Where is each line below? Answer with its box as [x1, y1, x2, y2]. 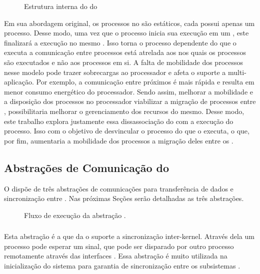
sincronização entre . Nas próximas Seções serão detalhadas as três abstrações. [4, 193, 244, 203]
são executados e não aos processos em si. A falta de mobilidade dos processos [4, 56, 243, 67]
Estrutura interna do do [24, 1, 97, 11]
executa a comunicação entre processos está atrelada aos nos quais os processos [4, 47, 246, 57]
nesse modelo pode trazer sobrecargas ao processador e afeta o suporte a [4, 66, 226, 77]
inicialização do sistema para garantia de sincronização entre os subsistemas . [4, 260, 240, 270]
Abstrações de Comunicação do [4, 159, 169, 175]
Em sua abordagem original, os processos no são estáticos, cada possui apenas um [4, 17, 255, 28]
